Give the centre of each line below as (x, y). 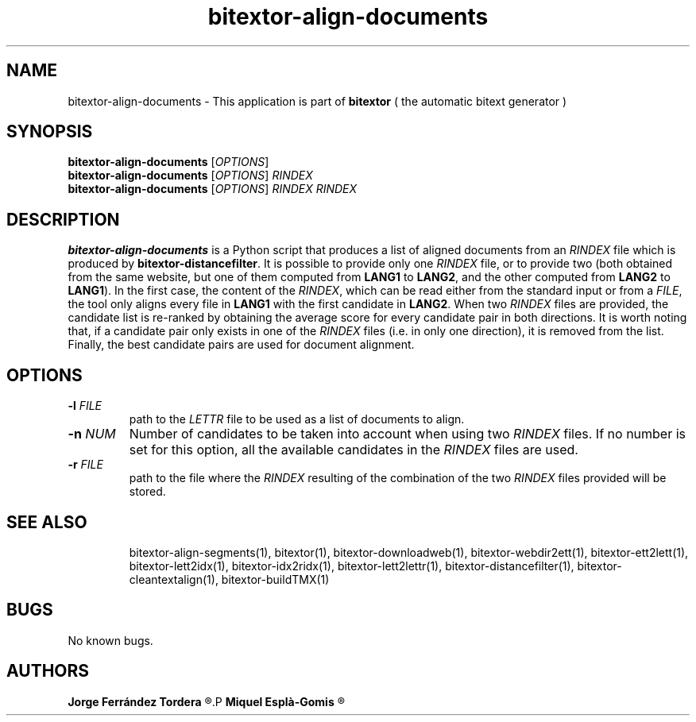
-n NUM (92, 434)
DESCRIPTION (63, 219)
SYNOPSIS (50, 132)
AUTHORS (48, 671)
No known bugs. (110, 640)
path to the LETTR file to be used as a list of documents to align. (297, 419)
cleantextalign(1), (174, 579)
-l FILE (85, 406)
